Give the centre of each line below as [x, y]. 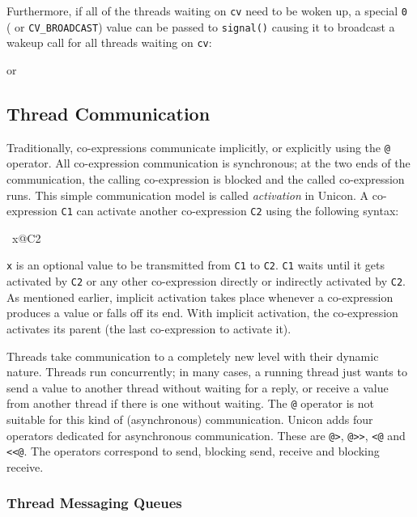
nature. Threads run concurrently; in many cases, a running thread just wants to [207, 372]
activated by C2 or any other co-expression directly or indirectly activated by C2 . [206, 281]
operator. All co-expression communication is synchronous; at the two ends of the [208, 163]
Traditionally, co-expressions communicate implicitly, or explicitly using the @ [198, 147]
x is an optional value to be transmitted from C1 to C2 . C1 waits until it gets [196, 265]
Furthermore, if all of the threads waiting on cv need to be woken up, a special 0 [207, 11]
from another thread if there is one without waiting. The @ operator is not [191, 403]
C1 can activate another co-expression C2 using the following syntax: [230, 211]
